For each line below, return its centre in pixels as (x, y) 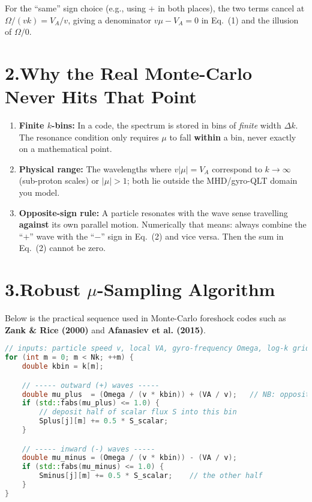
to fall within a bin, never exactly (233, 137)
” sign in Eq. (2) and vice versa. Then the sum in (192, 236)
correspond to (237, 168)
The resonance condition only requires (89, 137)
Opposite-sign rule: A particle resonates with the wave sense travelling (153, 212)
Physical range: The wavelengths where (95, 168)
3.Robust (43, 289)
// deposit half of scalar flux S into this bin (138, 412)
